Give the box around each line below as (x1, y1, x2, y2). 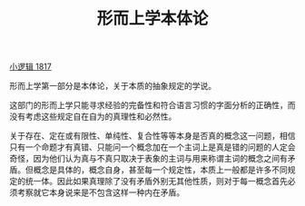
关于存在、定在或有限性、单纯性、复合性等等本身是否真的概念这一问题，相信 (9, 131, 296, 142)
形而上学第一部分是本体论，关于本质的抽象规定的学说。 (9, 81, 216, 92)
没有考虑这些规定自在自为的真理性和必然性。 (9, 111, 177, 123)
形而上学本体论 (96, 8, 209, 29)
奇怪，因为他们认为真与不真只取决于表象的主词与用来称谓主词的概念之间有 (9, 153, 288, 164)
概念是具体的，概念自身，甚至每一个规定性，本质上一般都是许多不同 (33, 164, 288, 175)
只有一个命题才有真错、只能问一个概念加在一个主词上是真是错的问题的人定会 (9, 142, 296, 152)
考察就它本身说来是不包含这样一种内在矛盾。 (16, 187, 184, 198)
